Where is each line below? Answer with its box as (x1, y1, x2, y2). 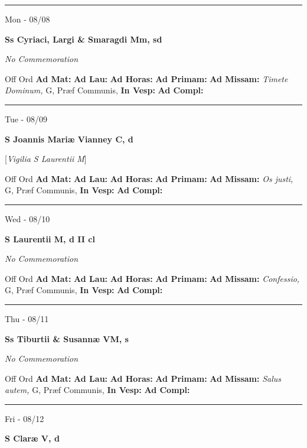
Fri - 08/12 (5, 412, 44, 424)
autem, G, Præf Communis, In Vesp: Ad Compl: (5, 384, 190, 396)
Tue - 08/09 (5, 112, 47, 125)
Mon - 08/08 (5, 13, 50, 25)
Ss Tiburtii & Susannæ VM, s (5, 332, 129, 345)
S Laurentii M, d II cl (5, 232, 95, 245)
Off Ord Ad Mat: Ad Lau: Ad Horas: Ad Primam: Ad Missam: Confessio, (5, 272, 300, 284)
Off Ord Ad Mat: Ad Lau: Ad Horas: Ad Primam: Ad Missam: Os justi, (5, 172, 293, 184)
